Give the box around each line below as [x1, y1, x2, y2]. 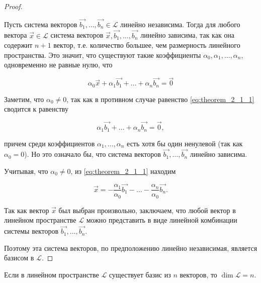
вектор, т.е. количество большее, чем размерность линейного [53, 40, 240, 50]
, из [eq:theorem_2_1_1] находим [70, 165, 176, 176]
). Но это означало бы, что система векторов [24, 149, 161, 159]
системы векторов [4, 226, 59, 236]
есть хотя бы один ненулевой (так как [127, 138, 243, 148]
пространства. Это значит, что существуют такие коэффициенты [4, 49, 201, 60]
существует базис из [109, 269, 171, 279]
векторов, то [180, 269, 217, 279]
